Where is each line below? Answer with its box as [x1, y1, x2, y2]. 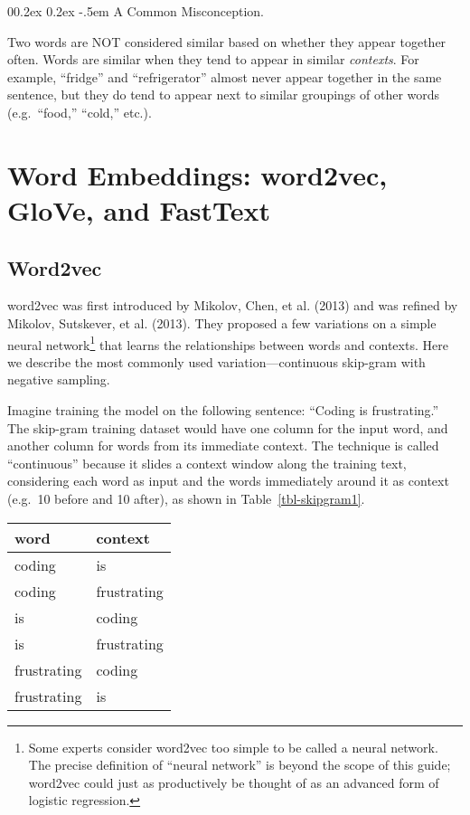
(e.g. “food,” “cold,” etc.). [7, 102, 152, 121]
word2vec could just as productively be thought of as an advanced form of [28, 772, 439, 791]
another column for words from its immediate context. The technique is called [7, 436, 439, 455]
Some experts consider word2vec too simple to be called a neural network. [28, 737, 438, 756]
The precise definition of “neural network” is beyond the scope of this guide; [28, 755, 451, 774]
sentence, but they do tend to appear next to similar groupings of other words [7, 85, 440, 104]
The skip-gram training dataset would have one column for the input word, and [7, 418, 448, 437]
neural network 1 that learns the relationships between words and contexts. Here [7, 332, 448, 354]
